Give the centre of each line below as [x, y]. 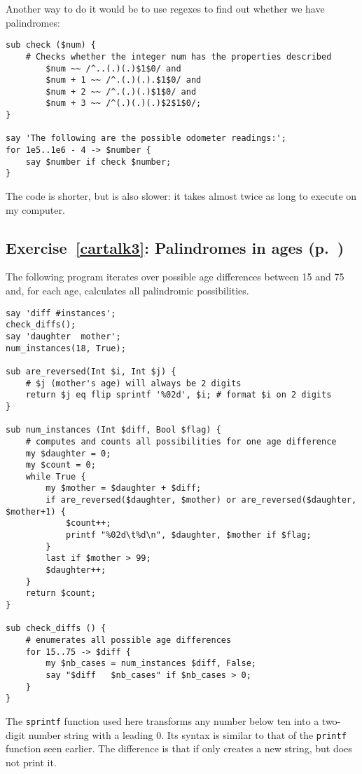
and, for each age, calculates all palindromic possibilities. [127, 291]
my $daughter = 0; [68, 453]
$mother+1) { [36, 511]
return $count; [61, 593]
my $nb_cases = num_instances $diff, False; [151, 664]
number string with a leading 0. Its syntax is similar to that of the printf [187, 734]
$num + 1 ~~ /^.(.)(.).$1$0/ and [124, 80]
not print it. [31, 762]
